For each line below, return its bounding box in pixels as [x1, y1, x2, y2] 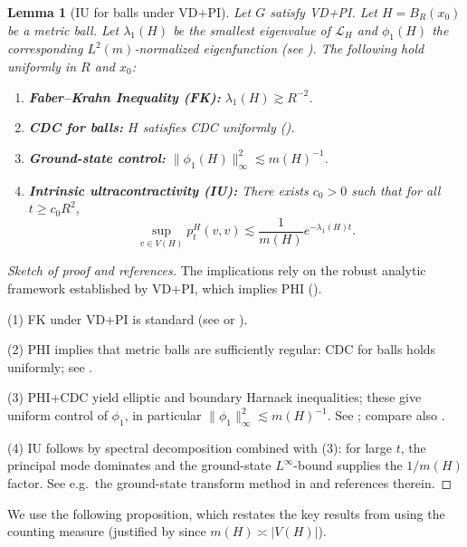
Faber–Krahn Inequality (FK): [28, 87, 221, 106]
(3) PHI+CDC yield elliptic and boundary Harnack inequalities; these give [7, 388, 422, 407]
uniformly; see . [7, 357, 93, 376]
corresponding [7, 39, 83, 58]
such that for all [351, 180, 441, 199]
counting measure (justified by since [7, 522, 206, 541]
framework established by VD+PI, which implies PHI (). [7, 279, 322, 298]
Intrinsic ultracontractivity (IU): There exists [28, 180, 309, 199]
